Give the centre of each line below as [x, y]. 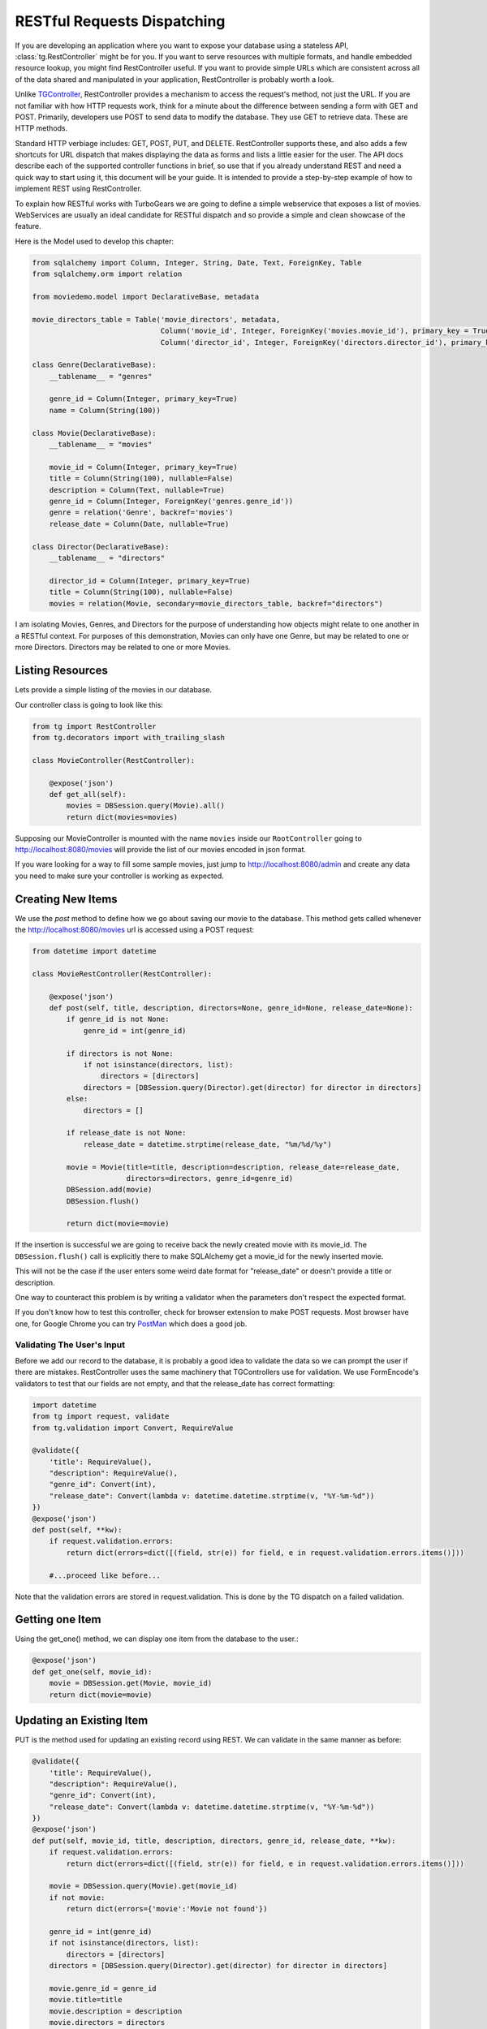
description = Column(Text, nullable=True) [137, 490]
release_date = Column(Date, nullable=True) [139, 524]
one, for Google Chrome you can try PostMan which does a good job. [131, 1324]
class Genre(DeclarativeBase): [95, 365]
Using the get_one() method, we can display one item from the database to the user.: [157, 1639]
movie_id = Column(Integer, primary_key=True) [144, 467]
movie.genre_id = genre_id [103, 1988]
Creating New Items [66, 899]
